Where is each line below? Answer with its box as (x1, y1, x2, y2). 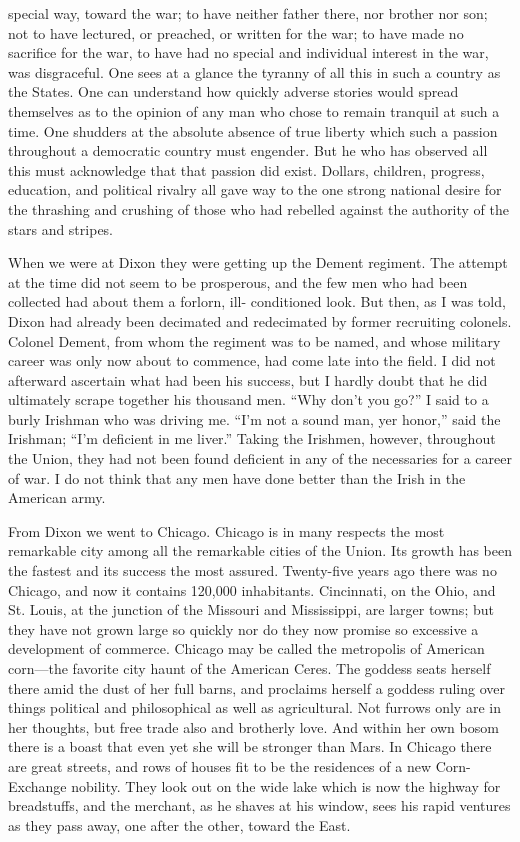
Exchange (8, 775, 67, 796)
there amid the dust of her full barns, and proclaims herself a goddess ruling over (8, 677, 505, 698)
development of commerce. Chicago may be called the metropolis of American (8, 638, 485, 659)
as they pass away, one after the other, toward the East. (8, 814, 351, 835)
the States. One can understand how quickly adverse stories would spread (8, 81, 459, 102)
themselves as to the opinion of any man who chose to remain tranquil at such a (8, 100, 500, 121)
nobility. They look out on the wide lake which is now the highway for (71, 775, 501, 796)
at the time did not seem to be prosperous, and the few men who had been (8, 271, 468, 292)
